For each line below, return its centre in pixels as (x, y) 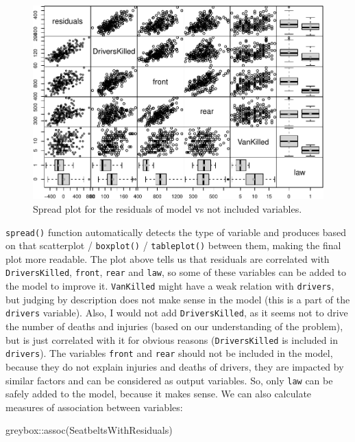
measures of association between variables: (94, 407)
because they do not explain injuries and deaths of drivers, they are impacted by (175, 366)
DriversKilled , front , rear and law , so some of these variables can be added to (176, 272)
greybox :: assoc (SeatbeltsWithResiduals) (89, 430)
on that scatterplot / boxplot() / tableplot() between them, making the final (173, 245)
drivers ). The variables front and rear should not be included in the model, (169, 353)
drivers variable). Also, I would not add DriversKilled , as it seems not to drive (177, 313)
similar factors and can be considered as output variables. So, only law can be (169, 380)
